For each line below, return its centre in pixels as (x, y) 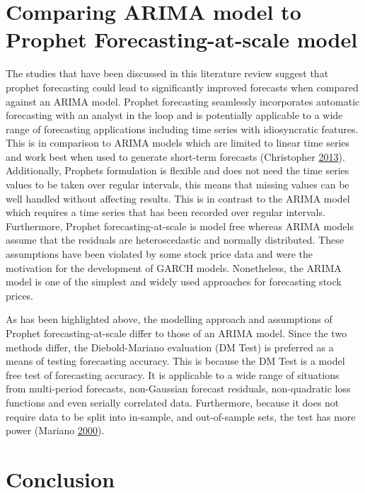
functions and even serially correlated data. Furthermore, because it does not (173, 402)
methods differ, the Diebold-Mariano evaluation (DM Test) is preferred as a (170, 347)
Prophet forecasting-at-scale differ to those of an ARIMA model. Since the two (176, 333)
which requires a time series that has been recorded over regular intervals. (166, 212)
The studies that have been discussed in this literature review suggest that (167, 73)
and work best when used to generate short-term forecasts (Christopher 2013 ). (175, 156)
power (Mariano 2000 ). (55, 430)
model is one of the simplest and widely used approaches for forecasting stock (174, 282)
